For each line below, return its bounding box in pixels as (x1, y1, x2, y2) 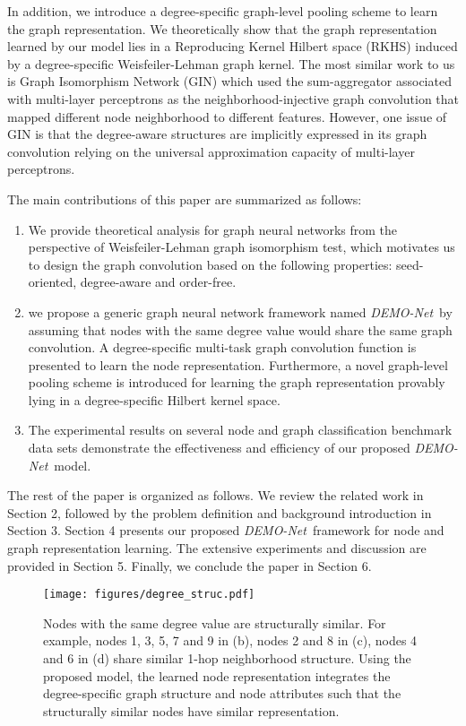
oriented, (28, 272, 77, 291)
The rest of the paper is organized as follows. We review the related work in (7, 486, 424, 505)
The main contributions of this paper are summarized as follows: (7, 189, 362, 208)
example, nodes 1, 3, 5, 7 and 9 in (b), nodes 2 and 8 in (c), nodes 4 (43, 631, 418, 650)
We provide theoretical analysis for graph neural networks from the (28, 220, 397, 238)
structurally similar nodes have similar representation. (43, 701, 340, 720)
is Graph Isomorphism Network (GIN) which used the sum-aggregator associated (7, 72, 452, 91)
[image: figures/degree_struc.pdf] (43, 588, 255, 601)
